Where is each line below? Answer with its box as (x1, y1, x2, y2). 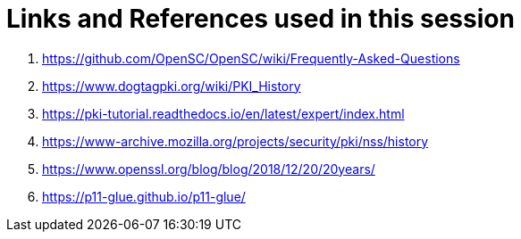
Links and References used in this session (6, 4, 515, 34)
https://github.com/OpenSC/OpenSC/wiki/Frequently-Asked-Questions (42, 50, 460, 66)
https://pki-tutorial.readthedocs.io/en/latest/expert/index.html (42, 105, 405, 121)
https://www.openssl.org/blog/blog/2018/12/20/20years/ (42, 161, 375, 177)
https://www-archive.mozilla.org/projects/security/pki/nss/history (42, 133, 429, 149)
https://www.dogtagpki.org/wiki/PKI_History (42, 78, 301, 94)
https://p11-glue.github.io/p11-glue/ (42, 188, 246, 204)
